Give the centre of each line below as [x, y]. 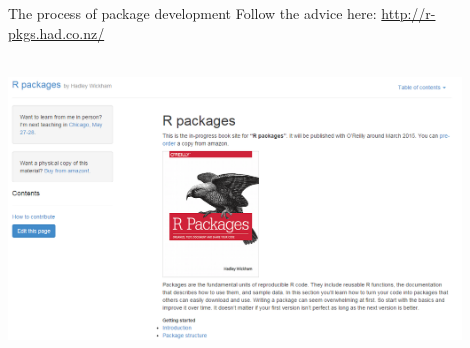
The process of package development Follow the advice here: [192, 13]
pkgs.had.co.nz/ [56, 32]
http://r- [408, 13]
